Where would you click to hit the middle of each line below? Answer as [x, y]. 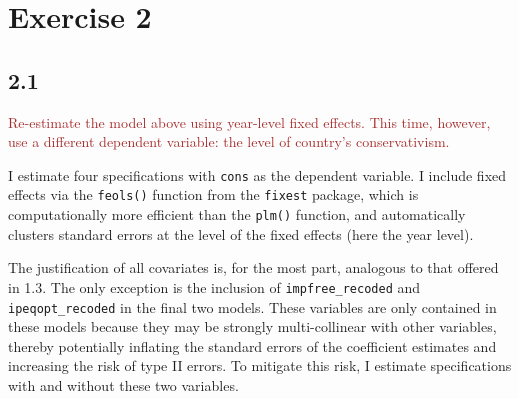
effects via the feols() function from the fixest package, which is [213, 194]
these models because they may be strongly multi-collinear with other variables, [252, 326]
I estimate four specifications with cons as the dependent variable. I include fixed [257, 174]
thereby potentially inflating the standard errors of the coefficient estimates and [252, 345]
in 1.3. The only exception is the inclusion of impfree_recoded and [214, 286]
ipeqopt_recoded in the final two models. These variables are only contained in [252, 306]
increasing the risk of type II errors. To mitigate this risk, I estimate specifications [260, 365]
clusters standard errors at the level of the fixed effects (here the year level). [241, 233]
